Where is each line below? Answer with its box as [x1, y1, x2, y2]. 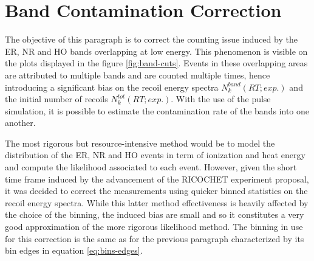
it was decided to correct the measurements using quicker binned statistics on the [5, 184, 308, 197]
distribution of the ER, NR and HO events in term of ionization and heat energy [5, 148, 305, 161]
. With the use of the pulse [171, 92, 271, 105]
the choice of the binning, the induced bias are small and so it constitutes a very [5, 208, 304, 221]
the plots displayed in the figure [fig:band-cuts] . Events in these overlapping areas [5, 57, 308, 69]
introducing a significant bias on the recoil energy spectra [5, 80, 219, 93]
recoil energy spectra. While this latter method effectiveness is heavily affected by [5, 196, 309, 209]
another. [5, 116, 36, 129]
